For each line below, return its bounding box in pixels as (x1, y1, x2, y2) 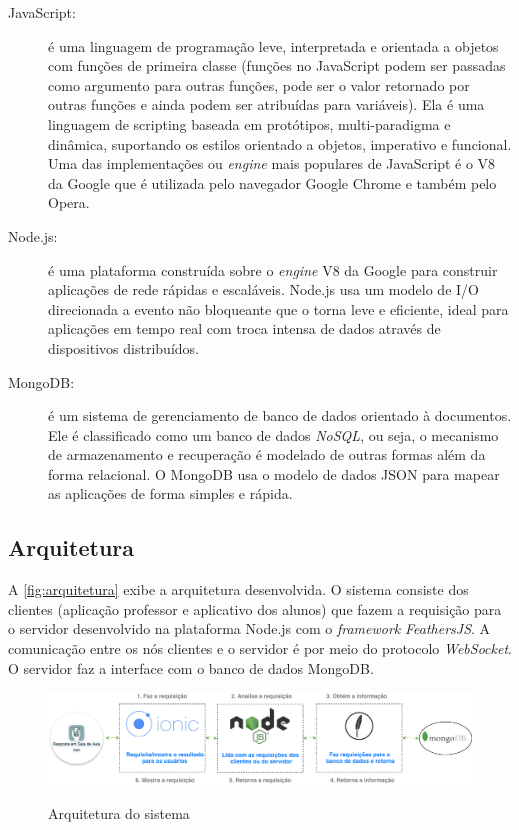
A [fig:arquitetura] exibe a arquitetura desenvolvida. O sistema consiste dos (8, 579, 469, 600)
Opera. (48, 192, 90, 213)
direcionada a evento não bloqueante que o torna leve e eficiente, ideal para (48, 298, 509, 319)
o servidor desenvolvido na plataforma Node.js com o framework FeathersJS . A (8, 618, 491, 639)
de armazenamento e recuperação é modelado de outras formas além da (48, 444, 486, 465)
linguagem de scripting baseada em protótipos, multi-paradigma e (48, 113, 451, 134)
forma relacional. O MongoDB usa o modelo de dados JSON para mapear (48, 463, 500, 484)
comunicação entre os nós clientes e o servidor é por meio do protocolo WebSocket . (8, 638, 512, 659)
